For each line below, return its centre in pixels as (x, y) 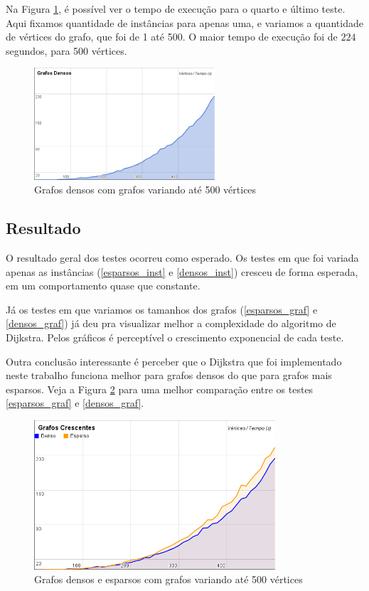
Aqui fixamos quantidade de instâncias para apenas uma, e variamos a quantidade (184, 22)
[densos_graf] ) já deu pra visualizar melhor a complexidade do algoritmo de (171, 323)
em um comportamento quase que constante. (103, 286)
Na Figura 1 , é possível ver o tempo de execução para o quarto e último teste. (176, 9)
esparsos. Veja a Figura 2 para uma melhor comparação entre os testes (160, 389)
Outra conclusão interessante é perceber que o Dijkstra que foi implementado (174, 361)
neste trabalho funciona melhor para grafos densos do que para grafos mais (169, 375)
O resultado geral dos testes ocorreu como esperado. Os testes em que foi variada (182, 258)
